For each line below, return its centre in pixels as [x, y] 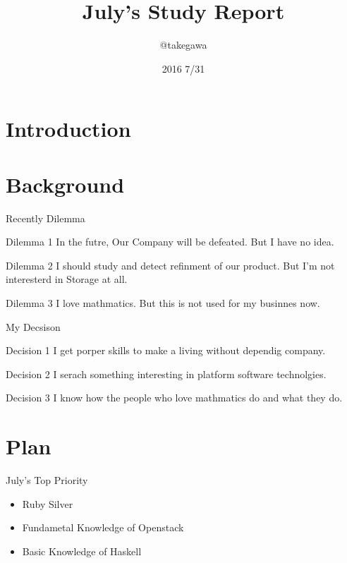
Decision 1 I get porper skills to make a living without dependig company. [166, 350]
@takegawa [183, 45]
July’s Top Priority [47, 480]
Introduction [68, 129]
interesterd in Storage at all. [67, 279]
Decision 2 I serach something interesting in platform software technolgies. [166, 374]
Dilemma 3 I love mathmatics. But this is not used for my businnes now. [163, 303]
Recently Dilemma [45, 218]
